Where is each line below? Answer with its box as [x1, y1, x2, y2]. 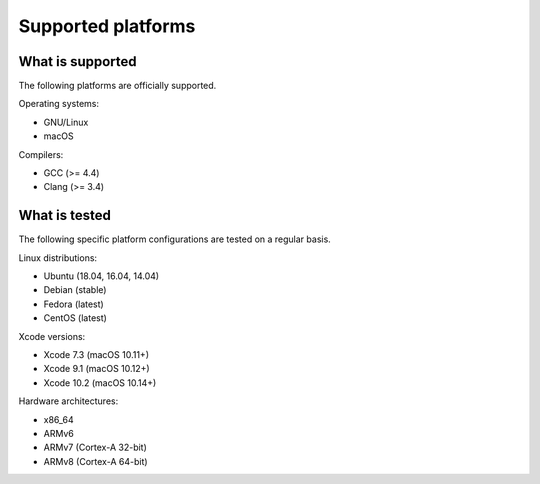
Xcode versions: [18, 330, 86, 342]
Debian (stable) [43, 284, 107, 296]
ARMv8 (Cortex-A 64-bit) [43, 455, 149, 467]
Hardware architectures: [18, 395, 119, 407]
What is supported [18, 53, 137, 70]
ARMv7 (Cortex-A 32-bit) [43, 441, 147, 454]
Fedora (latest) [43, 298, 104, 310]
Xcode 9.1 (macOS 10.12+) [43, 363, 150, 375]
